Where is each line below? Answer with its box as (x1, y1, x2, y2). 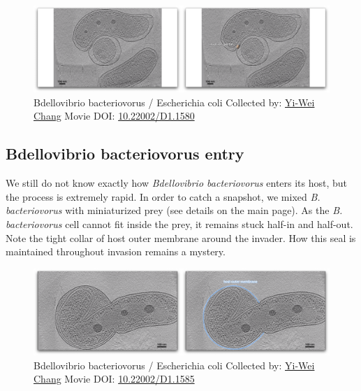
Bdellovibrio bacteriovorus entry (6, 143, 244, 164)
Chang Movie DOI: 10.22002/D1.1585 (34, 371, 195, 386)
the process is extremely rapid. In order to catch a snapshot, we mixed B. (6, 189, 321, 204)
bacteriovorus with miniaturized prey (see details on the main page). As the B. (6, 203, 343, 218)
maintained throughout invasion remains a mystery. (6, 244, 226, 259)
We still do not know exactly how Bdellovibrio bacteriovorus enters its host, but (6, 176, 348, 190)
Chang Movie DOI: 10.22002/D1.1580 (34, 108, 195, 123)
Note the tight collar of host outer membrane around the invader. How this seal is (6, 230, 356, 245)
